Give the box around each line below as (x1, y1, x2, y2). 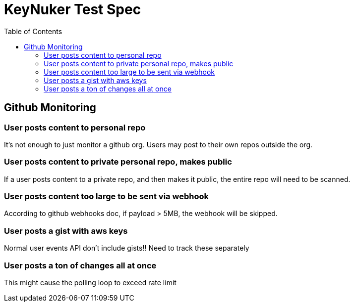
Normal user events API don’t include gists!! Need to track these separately (4, 244, 249, 253)
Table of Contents (4, 27, 62, 36)
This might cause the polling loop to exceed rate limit (4, 278, 177, 287)
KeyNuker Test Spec (4, 1, 141, 18)
